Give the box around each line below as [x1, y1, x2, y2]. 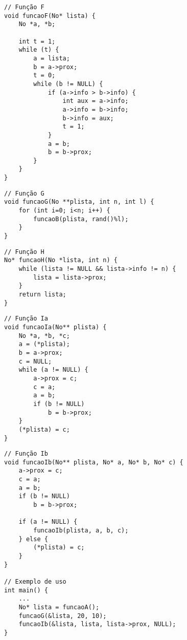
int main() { [4, 586, 48, 594]
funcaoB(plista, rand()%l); [33, 215, 129, 223]
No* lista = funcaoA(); [18, 603, 100, 611]
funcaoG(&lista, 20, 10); [18, 612, 107, 620]
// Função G [4, 189, 44, 197]
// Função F [4, 4, 44, 11]
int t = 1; [18, 37, 56, 45]
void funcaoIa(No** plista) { [4, 323, 107, 331]
